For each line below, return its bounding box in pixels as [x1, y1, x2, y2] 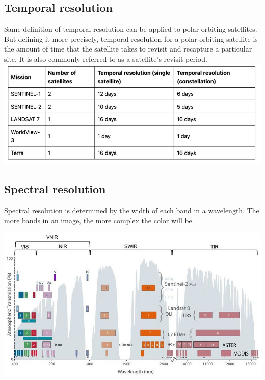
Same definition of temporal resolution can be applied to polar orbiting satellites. [4, 23, 257, 34]
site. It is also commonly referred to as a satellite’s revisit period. [4, 53, 207, 64]
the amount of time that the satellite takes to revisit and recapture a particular [4, 43, 252, 54]
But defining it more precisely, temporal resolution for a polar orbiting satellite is [4, 33, 258, 44]
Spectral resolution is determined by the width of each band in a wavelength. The [4, 205, 259, 215]
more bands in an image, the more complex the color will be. [4, 215, 194, 225]
